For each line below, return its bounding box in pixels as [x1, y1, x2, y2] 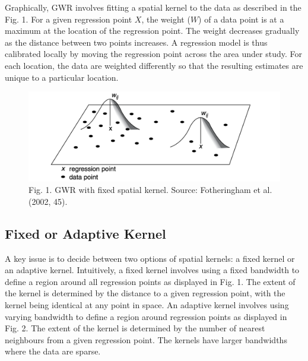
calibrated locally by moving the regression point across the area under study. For [5, 47, 302, 60]
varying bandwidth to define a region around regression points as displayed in [5, 310, 287, 322]
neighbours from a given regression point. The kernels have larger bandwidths [5, 333, 287, 346]
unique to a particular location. [5, 71, 119, 83]
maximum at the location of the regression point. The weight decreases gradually [5, 24, 300, 37]
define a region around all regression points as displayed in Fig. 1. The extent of [5, 275, 296, 287]
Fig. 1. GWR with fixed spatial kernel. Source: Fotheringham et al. [28, 183, 272, 196]
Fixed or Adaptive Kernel [5, 224, 166, 242]
